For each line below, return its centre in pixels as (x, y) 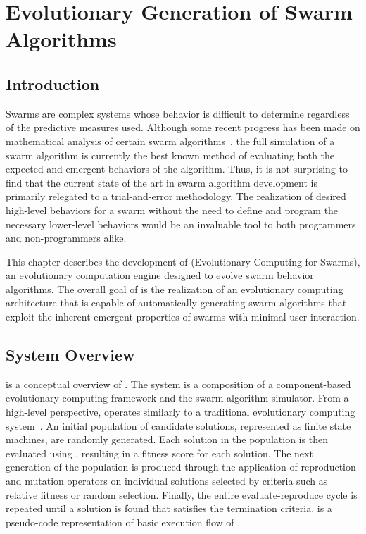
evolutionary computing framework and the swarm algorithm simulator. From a (177, 398)
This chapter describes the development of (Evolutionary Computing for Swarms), (183, 261)
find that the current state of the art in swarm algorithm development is (162, 182)
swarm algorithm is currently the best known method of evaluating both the (170, 155)
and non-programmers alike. (66, 238)
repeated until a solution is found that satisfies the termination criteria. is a (169, 508)
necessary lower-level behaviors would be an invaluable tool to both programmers (181, 224)
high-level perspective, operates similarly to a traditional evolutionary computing (181, 412)
